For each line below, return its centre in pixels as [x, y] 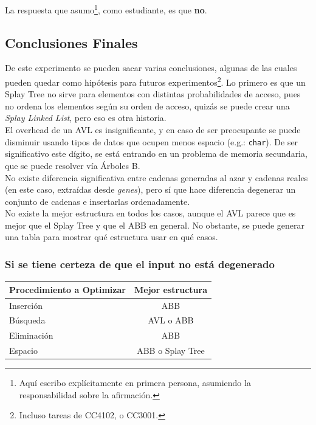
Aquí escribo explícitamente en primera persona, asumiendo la [135, 383]
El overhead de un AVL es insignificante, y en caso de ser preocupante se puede [153, 130]
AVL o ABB [171, 320]
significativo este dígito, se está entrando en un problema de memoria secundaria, [156, 154]
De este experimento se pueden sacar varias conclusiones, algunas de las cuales [151, 68]
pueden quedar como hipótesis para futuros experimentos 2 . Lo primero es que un [155, 81]
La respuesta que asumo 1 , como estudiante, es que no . [106, 9]
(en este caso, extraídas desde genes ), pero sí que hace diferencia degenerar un [150, 189]
